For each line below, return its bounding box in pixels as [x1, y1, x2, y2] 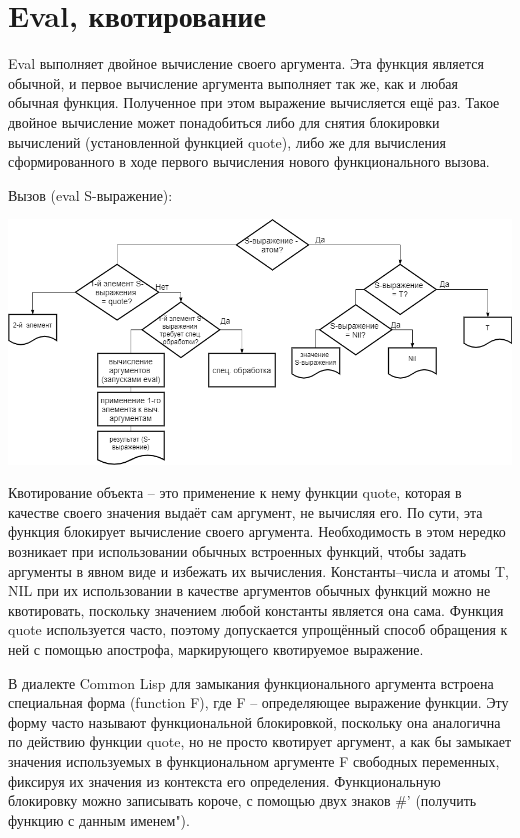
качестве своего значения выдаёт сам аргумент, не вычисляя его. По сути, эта [8, 501, 483, 522]
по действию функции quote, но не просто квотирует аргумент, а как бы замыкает [8, 731, 512, 752]
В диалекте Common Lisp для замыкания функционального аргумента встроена [8, 672, 494, 693]
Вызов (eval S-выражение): [8, 184, 173, 205]
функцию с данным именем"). [8, 809, 190, 830]
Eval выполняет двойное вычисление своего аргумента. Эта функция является [8, 53, 484, 74]
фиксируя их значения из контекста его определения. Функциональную [8, 770, 441, 791]
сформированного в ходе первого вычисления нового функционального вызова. [8, 151, 490, 172]
